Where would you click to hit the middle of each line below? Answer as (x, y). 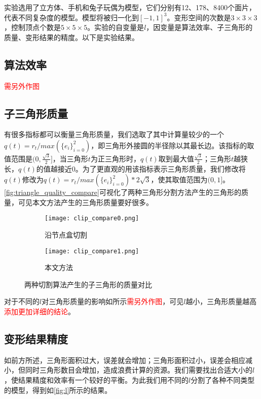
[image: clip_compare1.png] (92, 251)
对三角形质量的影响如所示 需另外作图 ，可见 (113, 301)
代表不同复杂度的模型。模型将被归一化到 (71, 17)
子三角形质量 (36, 113)
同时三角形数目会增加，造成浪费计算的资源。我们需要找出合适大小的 (139, 370)
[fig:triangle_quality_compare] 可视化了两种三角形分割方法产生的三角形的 (123, 192)
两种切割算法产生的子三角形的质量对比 (88, 284)
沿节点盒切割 (66, 234)
